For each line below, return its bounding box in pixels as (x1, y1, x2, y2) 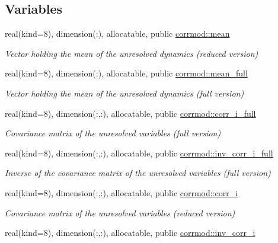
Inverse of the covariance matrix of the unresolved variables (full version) (5, 167, 271, 179)
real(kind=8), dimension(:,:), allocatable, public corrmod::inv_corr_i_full (5, 146, 273, 159)
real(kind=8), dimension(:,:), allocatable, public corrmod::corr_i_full (5, 107, 256, 119)
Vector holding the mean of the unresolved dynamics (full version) (5, 87, 244, 99)
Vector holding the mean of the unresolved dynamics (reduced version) (5, 47, 258, 59)
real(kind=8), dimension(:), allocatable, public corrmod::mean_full (5, 67, 248, 79)
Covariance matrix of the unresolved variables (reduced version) (5, 206, 235, 219)
